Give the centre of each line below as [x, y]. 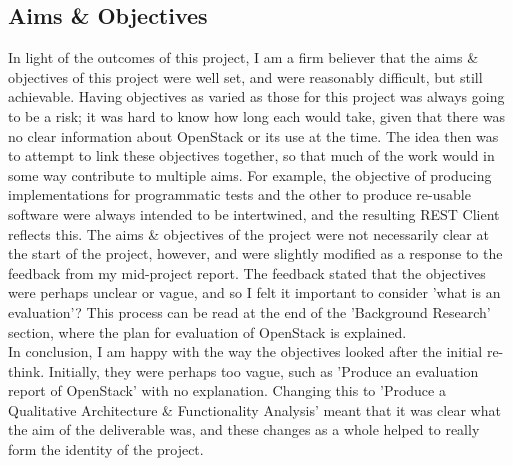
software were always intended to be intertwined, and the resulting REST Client [254, 213]
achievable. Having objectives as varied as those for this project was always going [256, 96]
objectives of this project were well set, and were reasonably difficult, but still [245, 76]
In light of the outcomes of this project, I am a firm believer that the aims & [243, 57]
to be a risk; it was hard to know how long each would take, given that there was [256, 115]
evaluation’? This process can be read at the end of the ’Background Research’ [249, 311]
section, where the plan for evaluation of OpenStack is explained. [207, 331]
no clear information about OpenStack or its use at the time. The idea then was [253, 135]
